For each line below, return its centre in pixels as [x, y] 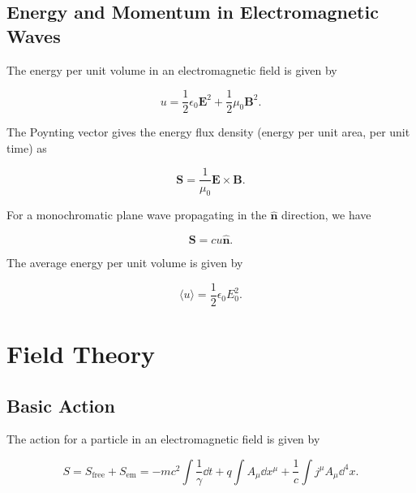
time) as [27, 147]
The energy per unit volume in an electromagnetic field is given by [172, 69]
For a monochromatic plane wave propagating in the [137, 215]
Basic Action [61, 405]
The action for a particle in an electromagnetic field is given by [163, 439]
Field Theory [81, 353]
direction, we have [326, 215]
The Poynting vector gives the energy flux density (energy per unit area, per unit [208, 132]
